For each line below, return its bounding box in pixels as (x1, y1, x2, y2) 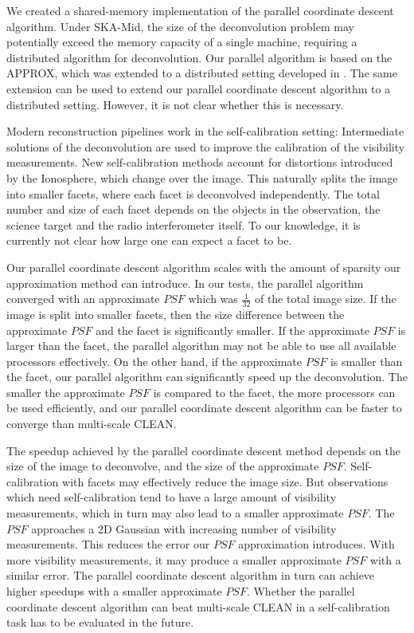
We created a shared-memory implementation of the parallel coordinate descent (6, 2, 394, 18)
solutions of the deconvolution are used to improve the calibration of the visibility (6, 138, 405, 155)
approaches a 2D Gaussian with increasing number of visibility (31, 520, 337, 537)
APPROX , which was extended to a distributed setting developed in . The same (6, 65, 397, 81)
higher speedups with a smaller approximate (6, 583, 222, 600)
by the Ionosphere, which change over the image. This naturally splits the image (6, 169, 398, 186)
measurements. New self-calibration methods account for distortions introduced (6, 154, 393, 171)
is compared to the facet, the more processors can (153, 383, 396, 400)
